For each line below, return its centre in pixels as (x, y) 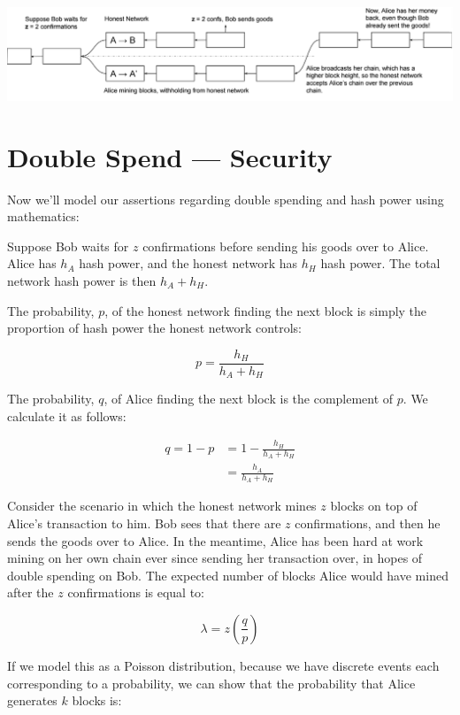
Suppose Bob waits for (68, 246)
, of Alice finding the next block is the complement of (249, 399)
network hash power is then (82, 280)
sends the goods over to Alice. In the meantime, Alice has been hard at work (215, 540)
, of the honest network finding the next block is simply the (266, 310)
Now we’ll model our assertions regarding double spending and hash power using (226, 199)
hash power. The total (380, 263)
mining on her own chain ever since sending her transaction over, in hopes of (215, 558)
